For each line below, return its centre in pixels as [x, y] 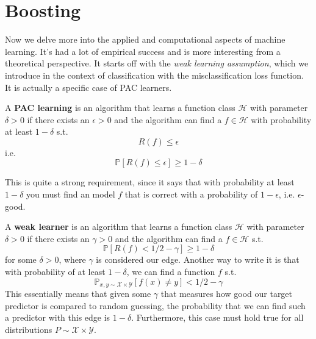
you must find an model [71, 194]
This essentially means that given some [78, 294]
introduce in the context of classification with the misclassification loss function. [154, 75]
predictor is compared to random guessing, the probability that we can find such [155, 305]
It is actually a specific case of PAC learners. [88, 87]
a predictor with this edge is [58, 317]
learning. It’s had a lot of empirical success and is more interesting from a [143, 51]
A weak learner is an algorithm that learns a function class [119, 227]
